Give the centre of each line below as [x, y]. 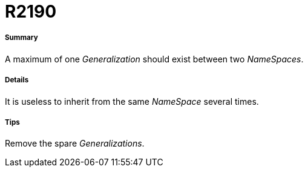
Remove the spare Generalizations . [75, 144]
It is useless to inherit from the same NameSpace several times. [132, 101]
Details [17, 80]
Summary [21, 38]
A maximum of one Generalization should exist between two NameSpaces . [154, 59]
